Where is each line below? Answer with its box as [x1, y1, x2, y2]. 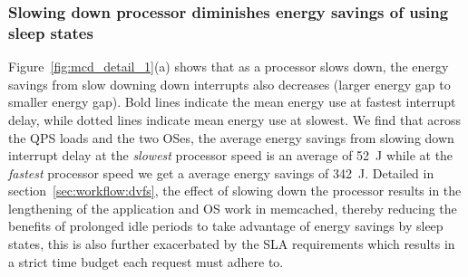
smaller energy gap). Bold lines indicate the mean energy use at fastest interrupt [8, 92, 456, 111]
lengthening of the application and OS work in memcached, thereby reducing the [8, 198, 457, 217]
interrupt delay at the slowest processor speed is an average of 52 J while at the [8, 146, 453, 165]
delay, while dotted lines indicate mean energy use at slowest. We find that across [8, 110, 462, 129]
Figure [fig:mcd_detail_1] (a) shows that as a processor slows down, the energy [8, 57, 449, 76]
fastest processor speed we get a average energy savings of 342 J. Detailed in [8, 163, 434, 182]
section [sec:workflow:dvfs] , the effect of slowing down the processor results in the [8, 181, 462, 200]
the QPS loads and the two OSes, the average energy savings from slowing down [8, 128, 454, 147]
